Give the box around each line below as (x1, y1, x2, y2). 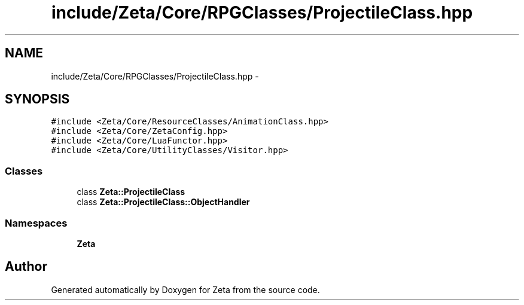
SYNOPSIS (5, 91, 70, 107)
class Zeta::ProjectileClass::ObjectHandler (77, 197, 250, 208)
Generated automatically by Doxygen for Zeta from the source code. (51, 284, 320, 295)
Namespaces (5, 216, 68, 229)
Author (5, 259, 47, 274)
